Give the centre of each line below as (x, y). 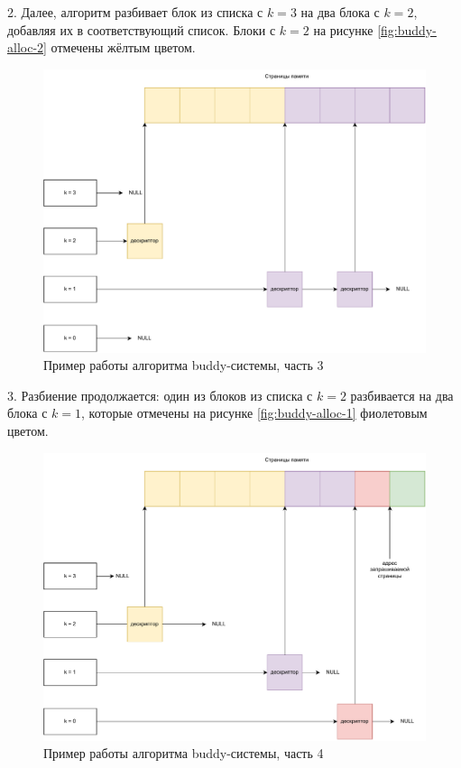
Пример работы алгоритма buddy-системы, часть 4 (184, 753)
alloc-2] (27, 47)
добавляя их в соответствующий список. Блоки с (142, 29)
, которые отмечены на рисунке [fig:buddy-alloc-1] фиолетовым (254, 413)
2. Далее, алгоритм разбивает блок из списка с (135, 12)
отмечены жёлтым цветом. (123, 47)
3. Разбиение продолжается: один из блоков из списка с (160, 395)
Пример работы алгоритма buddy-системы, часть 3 (184, 365)
